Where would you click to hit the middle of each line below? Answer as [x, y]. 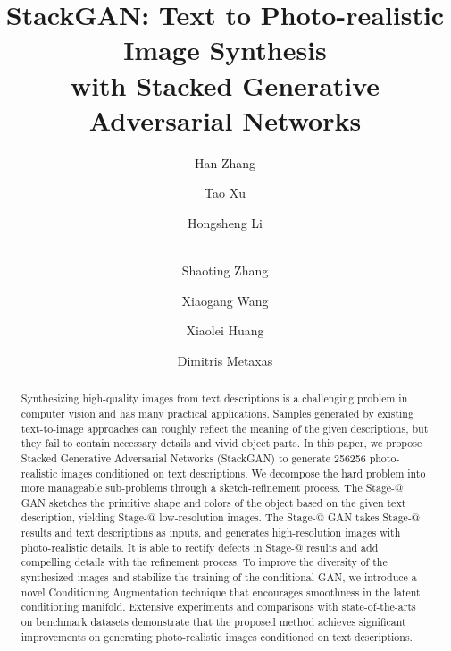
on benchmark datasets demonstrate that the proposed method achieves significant [213, 622]
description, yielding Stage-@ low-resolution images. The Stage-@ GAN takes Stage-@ [221, 517]
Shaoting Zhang [225, 271]
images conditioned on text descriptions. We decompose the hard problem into [243, 473]
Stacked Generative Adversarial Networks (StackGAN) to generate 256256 [193, 457]
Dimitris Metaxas [225, 360]
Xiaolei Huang [225, 330]
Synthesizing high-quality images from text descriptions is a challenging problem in [214, 398]
